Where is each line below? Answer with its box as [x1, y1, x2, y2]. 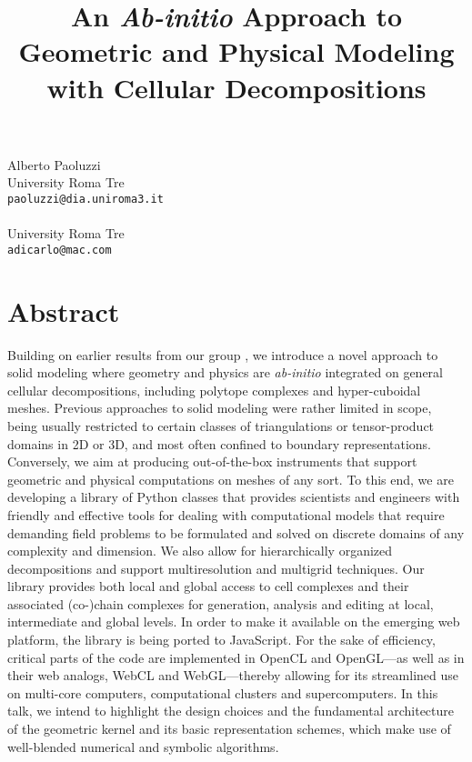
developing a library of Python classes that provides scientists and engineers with [7, 487, 460, 506]
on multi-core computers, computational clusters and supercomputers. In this [7, 683, 438, 702]
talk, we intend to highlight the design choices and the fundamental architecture [7, 701, 455, 720]
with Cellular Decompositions [46, 68, 427, 105]
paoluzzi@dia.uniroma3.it [7, 192, 164, 206]
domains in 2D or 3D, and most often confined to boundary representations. [7, 434, 432, 453]
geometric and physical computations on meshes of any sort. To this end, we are [7, 469, 454, 488]
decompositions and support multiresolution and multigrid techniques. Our [7, 558, 425, 577]
